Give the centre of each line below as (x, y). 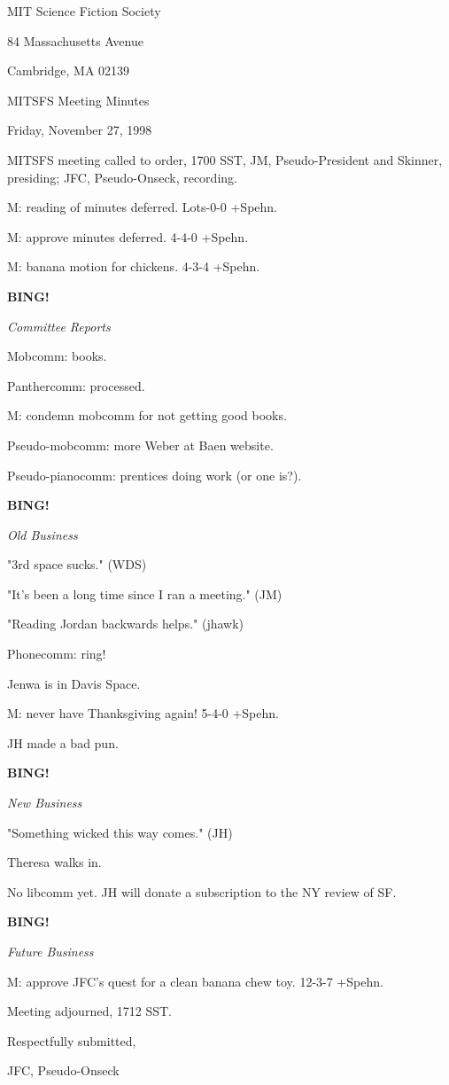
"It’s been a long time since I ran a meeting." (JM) (145, 593)
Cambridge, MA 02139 (69, 70)
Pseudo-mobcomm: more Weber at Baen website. (140, 445)
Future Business (50, 951)
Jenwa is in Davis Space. (74, 683)
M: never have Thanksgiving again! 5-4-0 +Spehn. (143, 713)
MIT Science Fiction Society (84, 11)
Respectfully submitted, (72, 1040)
